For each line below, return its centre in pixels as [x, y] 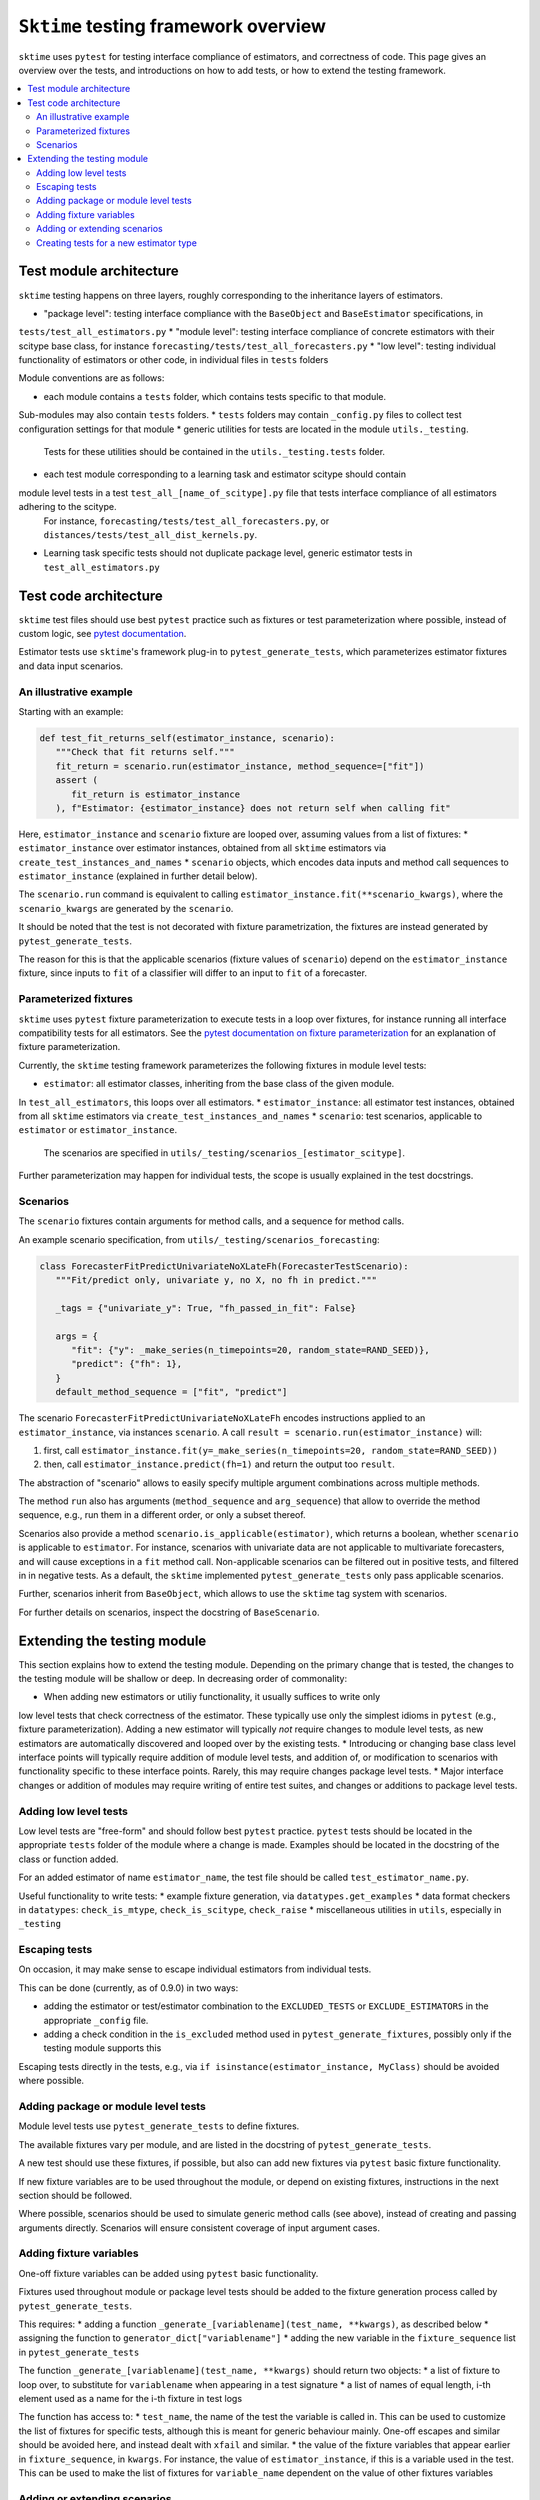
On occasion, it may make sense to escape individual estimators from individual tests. [195, 1969]
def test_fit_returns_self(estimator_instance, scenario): [187, 738]
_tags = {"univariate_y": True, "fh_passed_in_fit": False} [206, 1308]
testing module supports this [102, 2048]
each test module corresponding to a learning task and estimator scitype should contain [225, 474]
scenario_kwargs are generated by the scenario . [126, 908]
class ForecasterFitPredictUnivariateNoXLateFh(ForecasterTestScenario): [224, 1266]
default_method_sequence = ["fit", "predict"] [171, 1392]
